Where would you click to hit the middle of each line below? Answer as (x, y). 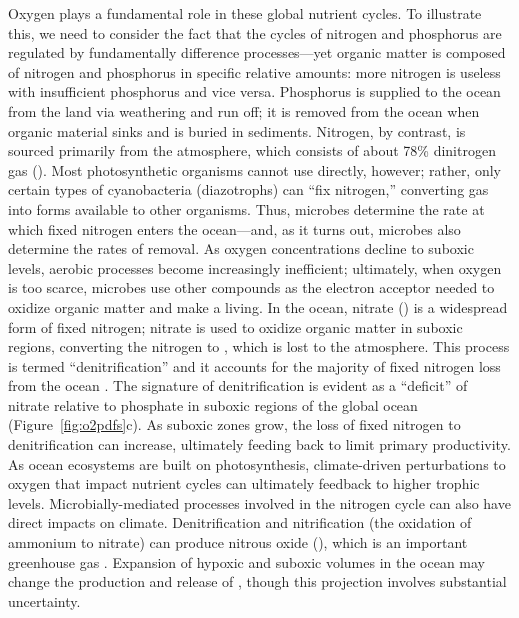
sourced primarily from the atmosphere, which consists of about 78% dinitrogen (252, 150)
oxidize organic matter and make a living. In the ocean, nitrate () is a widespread (258, 306)
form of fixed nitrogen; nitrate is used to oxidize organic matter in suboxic (235, 326)
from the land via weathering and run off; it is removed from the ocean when (244, 110)
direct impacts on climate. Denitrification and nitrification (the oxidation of (240, 522)
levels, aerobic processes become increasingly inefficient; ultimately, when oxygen (255, 267)
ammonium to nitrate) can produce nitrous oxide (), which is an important (238, 542)
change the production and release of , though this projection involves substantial (257, 581)
